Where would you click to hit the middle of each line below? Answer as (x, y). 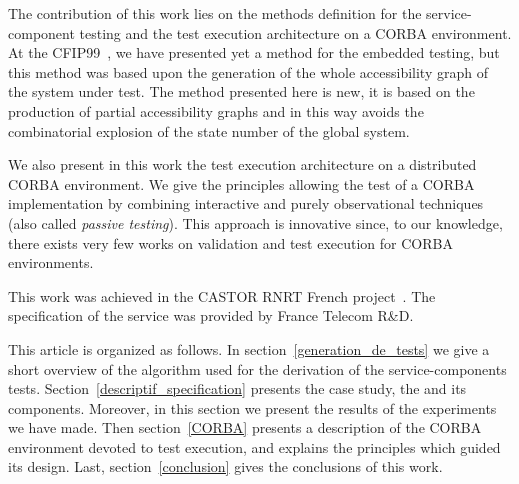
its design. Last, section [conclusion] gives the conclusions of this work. (225, 466)
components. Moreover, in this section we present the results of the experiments (252, 407)
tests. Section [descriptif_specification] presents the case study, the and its (237, 388)
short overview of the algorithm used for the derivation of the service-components (257, 368)
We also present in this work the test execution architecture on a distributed (242, 164)
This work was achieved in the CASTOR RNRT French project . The (222, 295)
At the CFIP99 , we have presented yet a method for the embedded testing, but (254, 52)
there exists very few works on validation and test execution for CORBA (230, 242)
